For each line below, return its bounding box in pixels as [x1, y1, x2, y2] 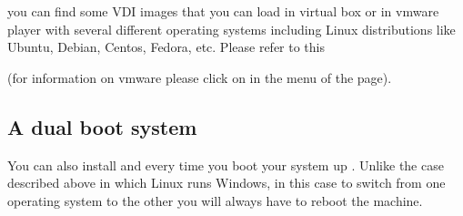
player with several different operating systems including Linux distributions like [7, 19, 456, 38]
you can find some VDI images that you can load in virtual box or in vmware [7, 2, 439, 20]
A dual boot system [7, 112, 197, 140]
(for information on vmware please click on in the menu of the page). [7, 67, 392, 87]
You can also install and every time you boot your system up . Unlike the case [7, 155, 444, 174]
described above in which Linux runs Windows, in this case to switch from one [7, 173, 446, 192]
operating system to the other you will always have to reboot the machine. [7, 190, 423, 210]
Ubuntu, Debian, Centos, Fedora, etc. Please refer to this [7, 37, 325, 57]
